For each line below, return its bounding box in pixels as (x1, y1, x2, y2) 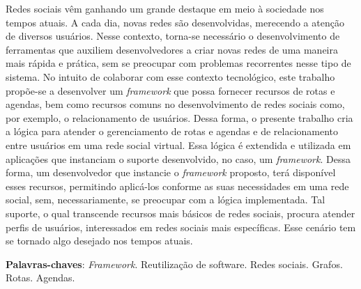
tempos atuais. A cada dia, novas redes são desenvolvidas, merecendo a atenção (6, 15, 344, 29)
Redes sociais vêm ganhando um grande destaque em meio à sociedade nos (6, 1, 324, 15)
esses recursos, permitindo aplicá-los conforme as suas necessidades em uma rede (6, 178, 349, 193)
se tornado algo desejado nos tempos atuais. (6, 233, 193, 248)
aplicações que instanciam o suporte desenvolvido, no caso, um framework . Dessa (6, 151, 351, 166)
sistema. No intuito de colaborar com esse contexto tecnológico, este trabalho (6, 69, 335, 84)
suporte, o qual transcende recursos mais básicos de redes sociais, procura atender (6, 205, 355, 220)
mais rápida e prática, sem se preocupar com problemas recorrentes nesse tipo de (6, 56, 351, 70)
